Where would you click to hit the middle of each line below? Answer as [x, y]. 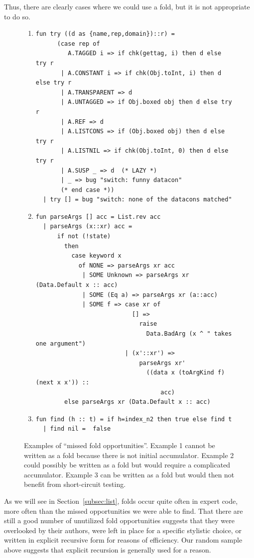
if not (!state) [84, 236]
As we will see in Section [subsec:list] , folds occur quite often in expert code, [121, 501]
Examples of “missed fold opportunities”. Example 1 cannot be [120, 445]
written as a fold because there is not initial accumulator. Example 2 [129, 455]
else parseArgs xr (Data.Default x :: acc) [137, 402]
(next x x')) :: [63, 382]
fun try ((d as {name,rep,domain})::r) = [105, 34]
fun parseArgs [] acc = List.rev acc [98, 217]
